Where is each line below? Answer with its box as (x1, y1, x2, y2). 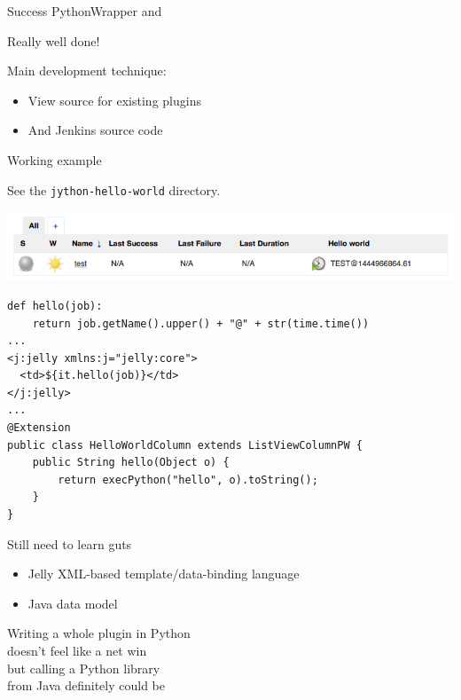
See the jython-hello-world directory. (7, 180, 221, 199)
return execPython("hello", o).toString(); (58, 473, 318, 486)
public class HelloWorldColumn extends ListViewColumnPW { (7, 438, 363, 452)
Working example (7, 150, 102, 169)
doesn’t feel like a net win (7, 641, 147, 659)
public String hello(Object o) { (32, 456, 230, 469)
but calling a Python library (7, 658, 160, 677)
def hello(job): (7, 299, 103, 312)
